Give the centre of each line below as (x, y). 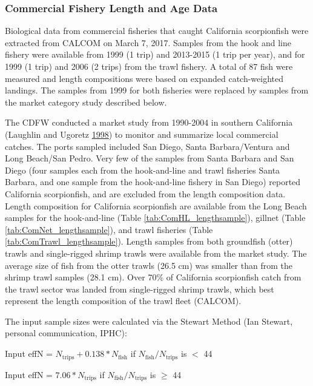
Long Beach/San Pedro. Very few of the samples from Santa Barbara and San (150, 158)
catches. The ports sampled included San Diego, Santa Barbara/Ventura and (147, 146)
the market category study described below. (86, 102)
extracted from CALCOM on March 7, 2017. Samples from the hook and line (148, 42)
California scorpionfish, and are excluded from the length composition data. (145, 193)
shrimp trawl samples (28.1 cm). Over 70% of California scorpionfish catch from (153, 277)
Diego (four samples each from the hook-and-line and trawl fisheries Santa (143, 170)
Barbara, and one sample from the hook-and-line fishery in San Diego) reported (153, 182)
